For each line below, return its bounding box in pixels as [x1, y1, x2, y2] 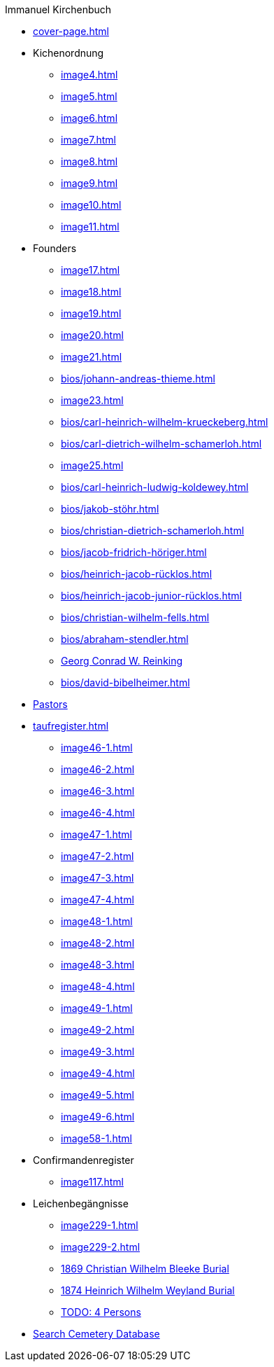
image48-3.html [61, 959, 135, 971]
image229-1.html [61, 1219, 138, 1231]
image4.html [61, 69, 118, 81]
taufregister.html [33, 720, 109, 732]
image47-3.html [61, 872, 134, 884]
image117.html [61, 1176, 124, 1188]
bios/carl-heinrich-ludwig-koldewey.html [61, 481, 249, 493]
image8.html [61, 155, 118, 167]
